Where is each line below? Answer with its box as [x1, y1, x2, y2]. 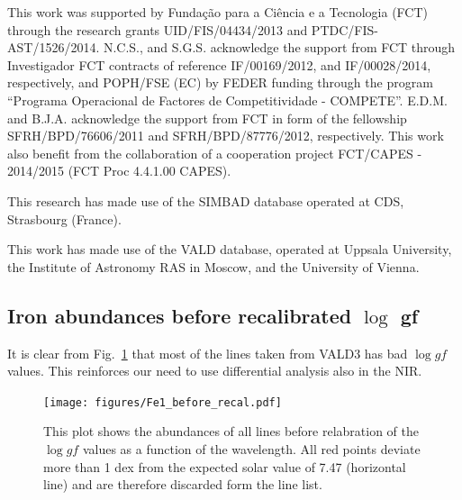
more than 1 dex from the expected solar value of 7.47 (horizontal [43, 457, 406, 476]
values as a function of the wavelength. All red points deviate [82, 439, 421, 458]
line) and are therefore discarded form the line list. [43, 475, 322, 494]
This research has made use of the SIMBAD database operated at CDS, [7, 191, 404, 210]
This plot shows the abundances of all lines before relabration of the [43, 422, 420, 441]
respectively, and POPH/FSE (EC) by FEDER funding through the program [7, 73, 433, 92]
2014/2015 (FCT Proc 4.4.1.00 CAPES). [7, 161, 231, 180]
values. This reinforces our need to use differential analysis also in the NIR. [7, 361, 422, 380]
